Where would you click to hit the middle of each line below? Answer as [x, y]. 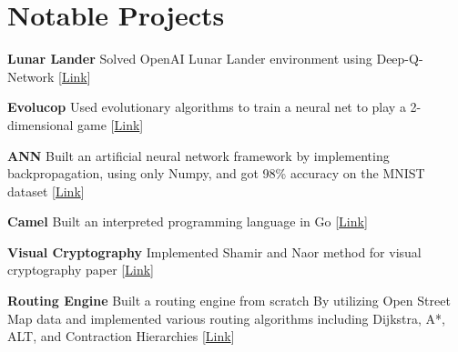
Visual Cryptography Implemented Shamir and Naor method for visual [214, 251]
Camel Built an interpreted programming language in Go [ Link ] [188, 221]
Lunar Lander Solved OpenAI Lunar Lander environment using [190, 59]
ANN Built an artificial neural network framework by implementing [198, 155]
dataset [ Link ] [46, 191]
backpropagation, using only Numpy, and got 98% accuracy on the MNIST [216, 173]
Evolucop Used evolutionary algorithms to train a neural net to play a [207, 107]
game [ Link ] [111, 124]
